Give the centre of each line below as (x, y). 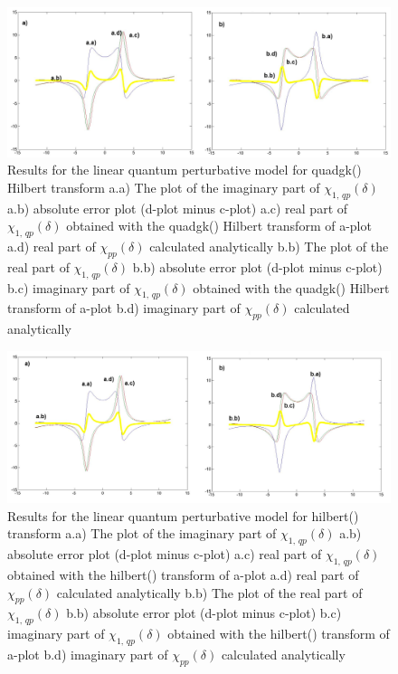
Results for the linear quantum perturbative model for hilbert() (183, 515)
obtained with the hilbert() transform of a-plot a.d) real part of (183, 575)
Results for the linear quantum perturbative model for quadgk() (185, 170)
